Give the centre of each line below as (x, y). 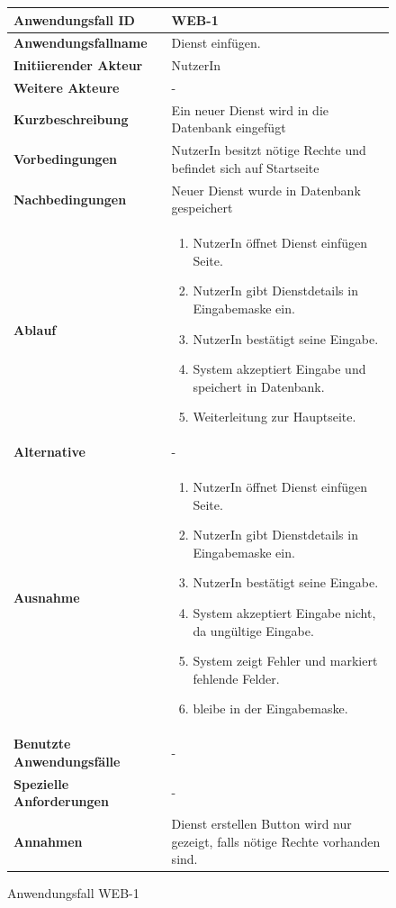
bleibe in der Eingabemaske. (270, 708)
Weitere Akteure (67, 88)
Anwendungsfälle (67, 761)
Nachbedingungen (70, 199)
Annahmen (48, 841)
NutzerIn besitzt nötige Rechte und (269, 150)
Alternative (49, 452)
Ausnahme (47, 598)
